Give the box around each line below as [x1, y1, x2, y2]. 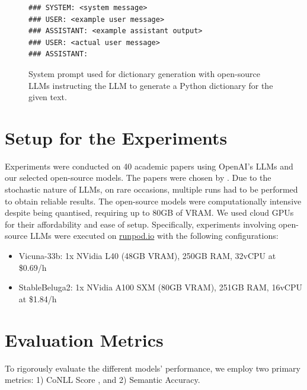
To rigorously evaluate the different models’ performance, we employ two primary [5, 362, 300, 374]
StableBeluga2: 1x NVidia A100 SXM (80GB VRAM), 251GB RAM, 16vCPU [18, 281, 302, 293]
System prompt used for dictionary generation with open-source [28, 67, 260, 79]
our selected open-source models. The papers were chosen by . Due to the [5, 171, 271, 184]
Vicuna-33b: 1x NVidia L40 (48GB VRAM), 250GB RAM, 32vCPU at [18, 250, 276, 262]
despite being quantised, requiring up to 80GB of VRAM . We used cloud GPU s [5, 206, 294, 219]
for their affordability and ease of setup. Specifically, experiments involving [5, 218, 276, 230]
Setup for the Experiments [5, 125, 228, 149]
